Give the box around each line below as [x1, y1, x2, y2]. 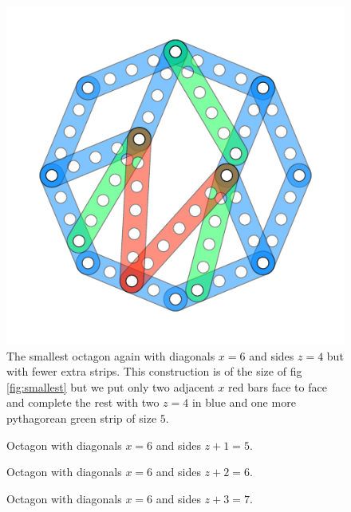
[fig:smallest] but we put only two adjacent [6, 378, 215, 395]
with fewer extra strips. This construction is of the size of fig [6, 363, 302, 380]
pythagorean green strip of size [6, 409, 157, 426]
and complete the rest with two [6, 394, 160, 411]
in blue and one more [191, 394, 296, 411]
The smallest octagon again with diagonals [6, 347, 215, 364]
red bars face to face [228, 378, 327, 395]
